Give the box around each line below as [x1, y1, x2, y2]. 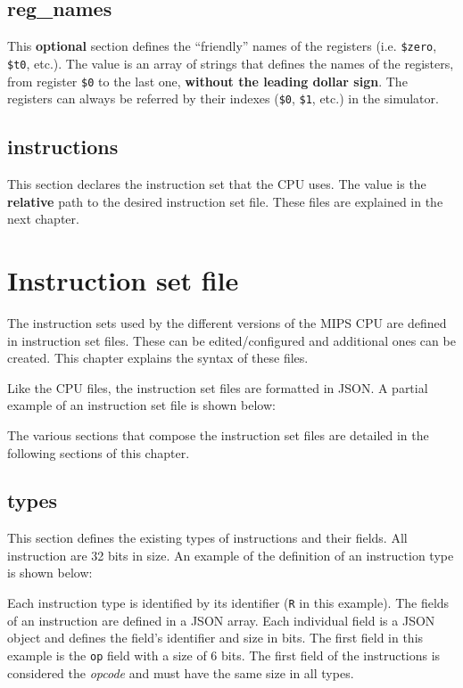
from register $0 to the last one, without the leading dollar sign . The [7, 71, 408, 90]
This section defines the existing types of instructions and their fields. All [7, 528, 408, 547]
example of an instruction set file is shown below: [7, 396, 276, 414]
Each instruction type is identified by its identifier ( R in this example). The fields [7, 594, 450, 612]
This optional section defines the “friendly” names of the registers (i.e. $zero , [7, 37, 437, 55]
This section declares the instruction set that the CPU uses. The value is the [7, 175, 426, 193]
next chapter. [7, 209, 79, 228]
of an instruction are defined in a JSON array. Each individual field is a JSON [7, 610, 435, 629]
